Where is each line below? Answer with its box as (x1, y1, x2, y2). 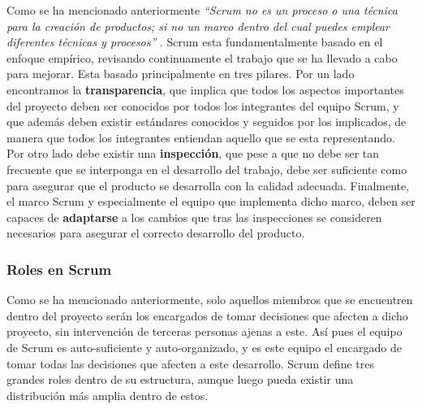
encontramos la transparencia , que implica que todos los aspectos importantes (6, 80, 404, 98)
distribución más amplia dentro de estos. (6, 386, 209, 403)
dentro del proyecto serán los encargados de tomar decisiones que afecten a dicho (6, 307, 408, 324)
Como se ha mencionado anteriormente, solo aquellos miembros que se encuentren (6, 291, 413, 308)
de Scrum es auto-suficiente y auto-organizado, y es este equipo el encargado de (6, 338, 402, 355)
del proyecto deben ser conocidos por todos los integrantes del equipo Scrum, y (6, 97, 399, 114)
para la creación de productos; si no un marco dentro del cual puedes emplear (6, 17, 390, 34)
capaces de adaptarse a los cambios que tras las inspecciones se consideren (6, 208, 382, 225)
